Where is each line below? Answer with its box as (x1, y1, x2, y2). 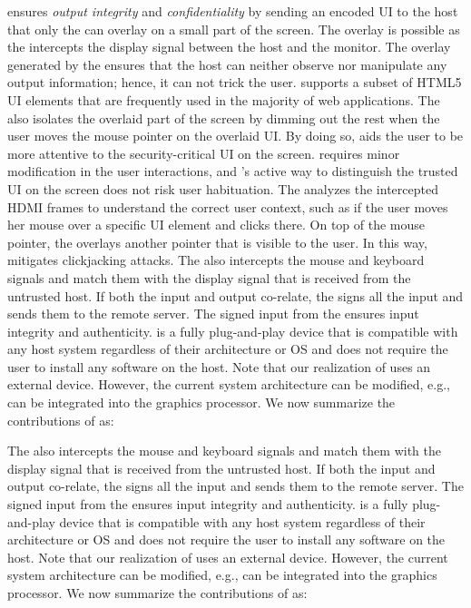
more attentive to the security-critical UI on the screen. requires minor (7, 143, 400, 162)
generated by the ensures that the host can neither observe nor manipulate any (7, 54, 447, 74)
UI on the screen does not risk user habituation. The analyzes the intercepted (7, 179, 438, 198)
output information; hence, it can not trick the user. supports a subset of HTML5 (7, 73, 462, 92)
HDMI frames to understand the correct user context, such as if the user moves (7, 197, 448, 216)
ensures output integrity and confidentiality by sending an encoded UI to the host (7, 2, 458, 20)
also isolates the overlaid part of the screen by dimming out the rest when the (7, 108, 440, 127)
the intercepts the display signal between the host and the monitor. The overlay (7, 37, 451, 56)
